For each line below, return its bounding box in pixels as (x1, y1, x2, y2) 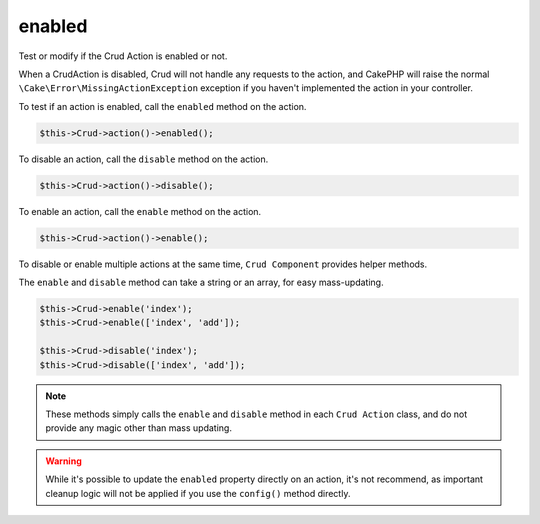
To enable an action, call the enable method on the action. (18, 205, 262, 217)
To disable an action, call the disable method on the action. (18, 153, 269, 165)
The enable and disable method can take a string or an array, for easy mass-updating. (18, 276, 384, 289)
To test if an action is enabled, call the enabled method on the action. (18, 100, 307, 112)
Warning (45, 455, 82, 467)
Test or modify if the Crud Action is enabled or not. (18, 50, 228, 62)
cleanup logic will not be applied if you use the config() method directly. (45, 487, 351, 499)
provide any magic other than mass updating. (45, 422, 232, 434)
